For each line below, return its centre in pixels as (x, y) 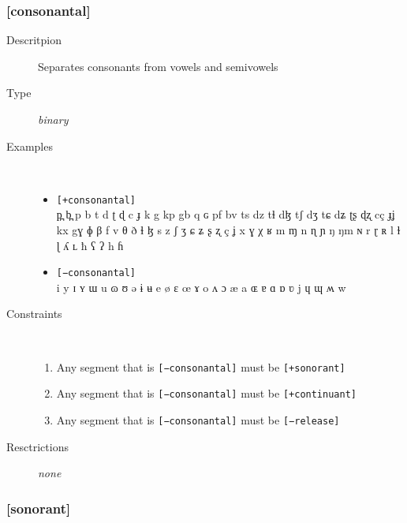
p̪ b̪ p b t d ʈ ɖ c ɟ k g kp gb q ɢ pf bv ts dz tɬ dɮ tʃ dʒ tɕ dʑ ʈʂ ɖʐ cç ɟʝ (226, 214)
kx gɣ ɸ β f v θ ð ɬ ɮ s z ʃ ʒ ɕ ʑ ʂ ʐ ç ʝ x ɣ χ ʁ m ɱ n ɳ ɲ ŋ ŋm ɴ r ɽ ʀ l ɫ (228, 230)
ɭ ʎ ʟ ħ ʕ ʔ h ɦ (90, 245)
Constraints (34, 314)
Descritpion (34, 40)
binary (53, 119)
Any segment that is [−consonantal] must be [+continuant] (206, 393)
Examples (30, 146)
